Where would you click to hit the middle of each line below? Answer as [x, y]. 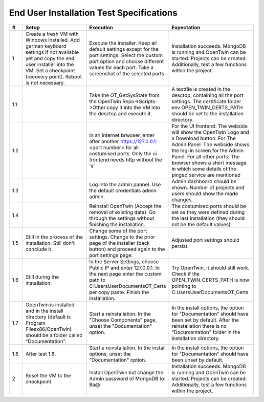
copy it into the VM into [133, 107]
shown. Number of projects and [208, 187]
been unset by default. [197, 360]
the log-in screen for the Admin [208, 150]
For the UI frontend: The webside [209, 126]
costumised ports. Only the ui [123, 153]
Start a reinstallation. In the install [127, 348]
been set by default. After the [205, 320]
